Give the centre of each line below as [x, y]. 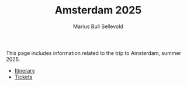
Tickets [23, 77]
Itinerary [25, 70]
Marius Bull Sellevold [98, 26]
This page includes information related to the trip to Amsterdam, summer [93, 53]
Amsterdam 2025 [98, 10]
